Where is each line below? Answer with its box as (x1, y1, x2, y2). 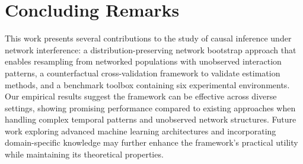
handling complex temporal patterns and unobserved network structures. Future (5, 113, 296, 126)
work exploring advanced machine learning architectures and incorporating (5, 124, 276, 137)
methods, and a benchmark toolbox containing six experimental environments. (5, 78, 290, 91)
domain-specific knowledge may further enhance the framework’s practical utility (5, 136, 298, 149)
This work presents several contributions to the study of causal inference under (5, 32, 292, 44)
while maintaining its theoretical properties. (5, 148, 164, 160)
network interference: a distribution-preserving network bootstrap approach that (5, 43, 296, 56)
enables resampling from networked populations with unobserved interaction (5, 55, 282, 67)
